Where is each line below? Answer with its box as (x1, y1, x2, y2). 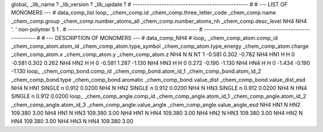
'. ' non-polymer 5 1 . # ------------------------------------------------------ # (11, 26, 203, 33)
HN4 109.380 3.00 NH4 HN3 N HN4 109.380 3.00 (11, 118, 134, 125)
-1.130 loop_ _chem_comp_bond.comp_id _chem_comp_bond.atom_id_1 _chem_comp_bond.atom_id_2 (11, 67, 261, 75)
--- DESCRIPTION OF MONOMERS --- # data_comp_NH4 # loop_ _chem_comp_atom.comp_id (45, 34, 278, 41)
